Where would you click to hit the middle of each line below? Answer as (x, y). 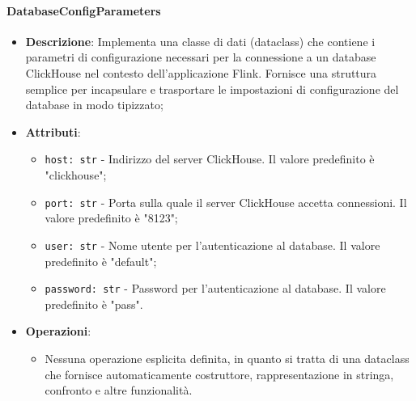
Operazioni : (58, 331)
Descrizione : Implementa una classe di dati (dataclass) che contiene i (200, 41)
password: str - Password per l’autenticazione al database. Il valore (215, 288)
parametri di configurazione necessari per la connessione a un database (201, 57)
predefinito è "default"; (101, 261)
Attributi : (53, 131)
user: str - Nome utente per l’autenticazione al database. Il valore (212, 245)
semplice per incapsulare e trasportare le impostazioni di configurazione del (212, 89)
